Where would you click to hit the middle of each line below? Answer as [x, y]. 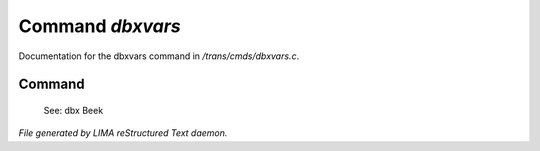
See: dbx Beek [73, 110]
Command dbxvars [99, 26]
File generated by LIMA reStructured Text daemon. [123, 133]
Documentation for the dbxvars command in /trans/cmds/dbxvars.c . [159, 56]
